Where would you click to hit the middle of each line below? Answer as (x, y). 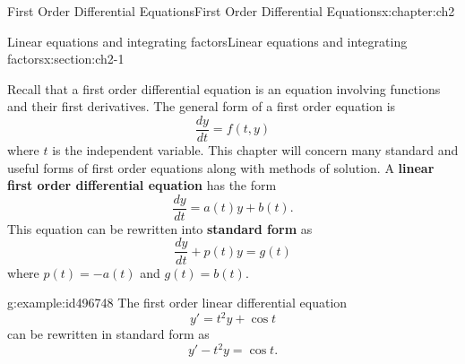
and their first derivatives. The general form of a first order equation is (202, 106)
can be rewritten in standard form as (108, 334)
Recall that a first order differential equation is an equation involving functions (224, 88)
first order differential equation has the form (142, 185)
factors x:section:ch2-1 (66, 59)
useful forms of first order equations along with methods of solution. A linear (221, 167)
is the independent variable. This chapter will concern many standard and (255, 150)
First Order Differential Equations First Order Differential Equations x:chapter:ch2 (231, 11)
